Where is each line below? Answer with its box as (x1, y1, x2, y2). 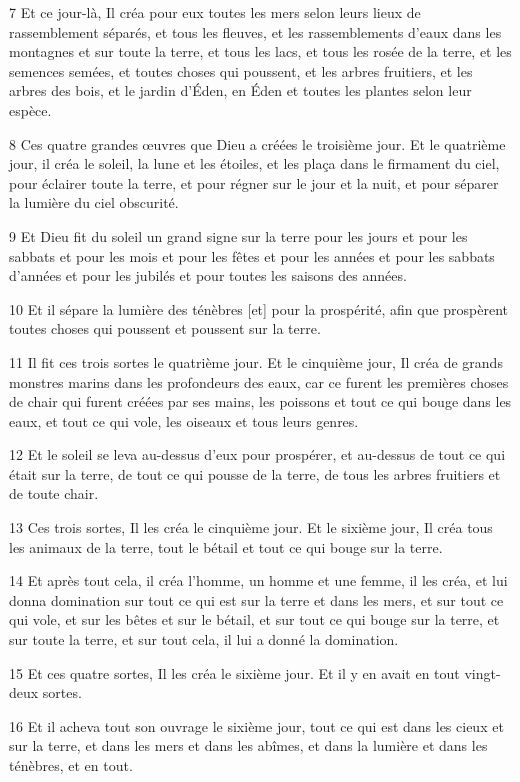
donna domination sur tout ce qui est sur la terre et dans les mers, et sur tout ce (9, 589, 504, 610)
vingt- (464, 662, 501, 683)
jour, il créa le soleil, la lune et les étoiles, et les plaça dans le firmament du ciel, (9, 153, 500, 174)
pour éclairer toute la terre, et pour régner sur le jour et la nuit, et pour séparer (9, 172, 499, 193)
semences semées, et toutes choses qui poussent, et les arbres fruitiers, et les (9, 60, 473, 81)
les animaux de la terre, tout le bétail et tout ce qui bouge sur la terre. (9, 536, 443, 557)
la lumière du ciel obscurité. (9, 192, 179, 213)
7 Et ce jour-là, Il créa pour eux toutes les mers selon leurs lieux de (9, 2, 421, 22)
